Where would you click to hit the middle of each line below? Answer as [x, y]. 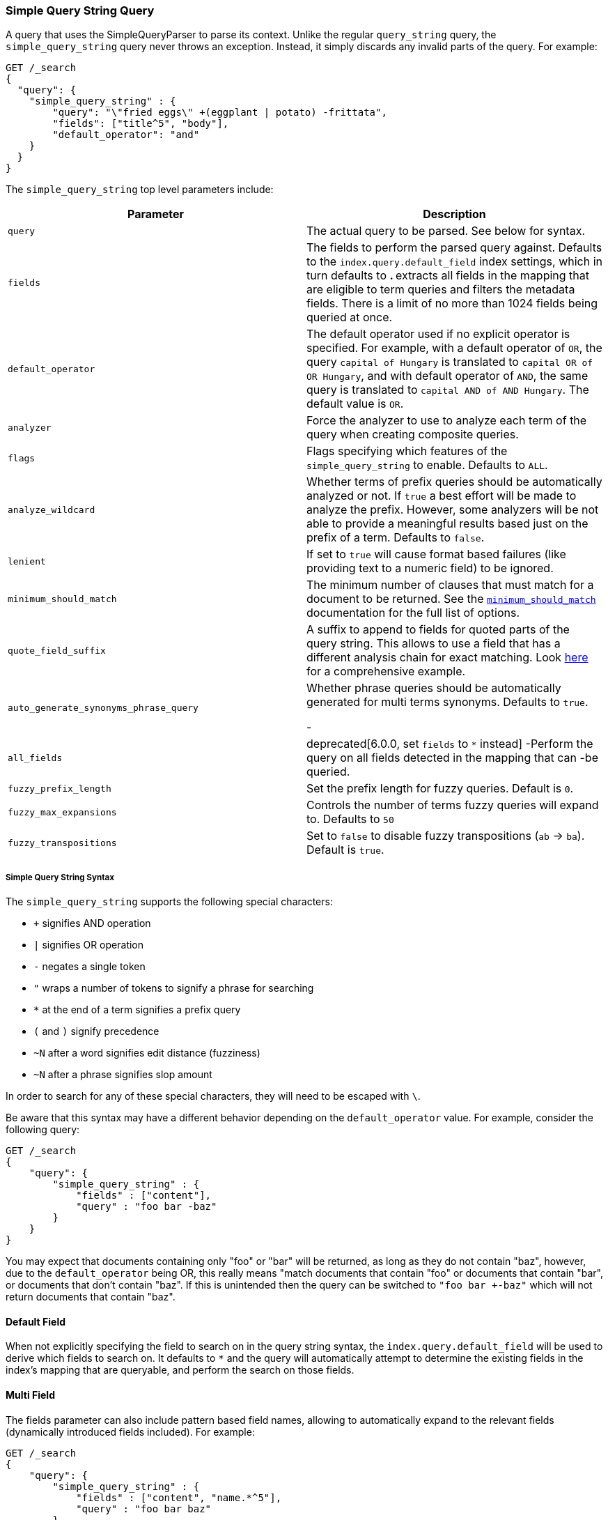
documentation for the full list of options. [413, 613]
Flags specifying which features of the [407, 451]
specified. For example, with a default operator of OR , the [454, 348]
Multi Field [30, 1395]
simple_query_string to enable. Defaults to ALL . [427, 465]
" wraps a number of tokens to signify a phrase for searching [174, 988]
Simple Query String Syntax [60, 877]
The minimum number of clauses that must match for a [450, 585]
